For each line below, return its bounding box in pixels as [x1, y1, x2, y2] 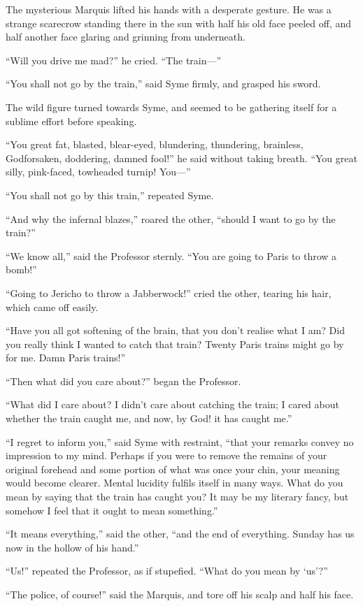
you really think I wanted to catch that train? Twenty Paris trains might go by [6, 336, 344, 351]
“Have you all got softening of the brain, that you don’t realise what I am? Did [6, 323, 345, 338]
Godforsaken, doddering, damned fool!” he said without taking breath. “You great [6, 150, 357, 165]
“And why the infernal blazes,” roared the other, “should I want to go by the [6, 211, 336, 226]
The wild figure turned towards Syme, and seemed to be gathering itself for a [6, 99, 337, 114]
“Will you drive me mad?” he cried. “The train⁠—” [6, 52, 222, 67]
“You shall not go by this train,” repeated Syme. [6, 187, 214, 202]
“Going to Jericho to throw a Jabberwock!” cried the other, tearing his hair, [6, 285, 332, 300]
